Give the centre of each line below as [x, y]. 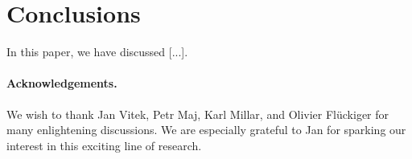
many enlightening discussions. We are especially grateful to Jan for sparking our [206, 130]
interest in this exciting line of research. [104, 145]
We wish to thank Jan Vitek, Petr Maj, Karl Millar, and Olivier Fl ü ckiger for [198, 114]
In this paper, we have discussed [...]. [97, 52]
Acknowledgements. [62, 83]
